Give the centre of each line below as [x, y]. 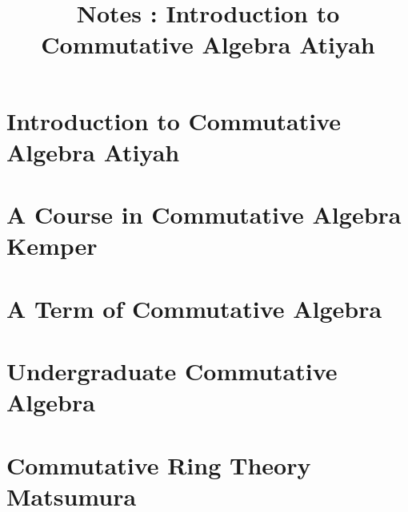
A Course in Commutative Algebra [204, 214]
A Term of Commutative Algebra [194, 308]
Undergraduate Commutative [172, 371]
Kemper [52, 246]
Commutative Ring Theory [159, 464]
